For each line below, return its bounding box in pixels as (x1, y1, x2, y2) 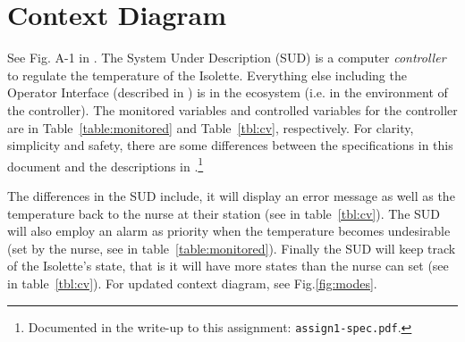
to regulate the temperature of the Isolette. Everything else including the (7, 65, 407, 84)
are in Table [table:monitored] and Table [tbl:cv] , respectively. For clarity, (7, 118, 414, 137)
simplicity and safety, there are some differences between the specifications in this (7, 136, 453, 154)
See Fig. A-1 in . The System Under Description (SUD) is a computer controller (7, 48, 446, 67)
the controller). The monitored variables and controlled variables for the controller (7, 100, 458, 119)
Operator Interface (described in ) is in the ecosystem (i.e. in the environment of (7, 83, 448, 102)
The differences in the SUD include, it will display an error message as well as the (7, 186, 455, 204)
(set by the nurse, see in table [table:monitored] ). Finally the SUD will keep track (7, 238, 456, 257)
